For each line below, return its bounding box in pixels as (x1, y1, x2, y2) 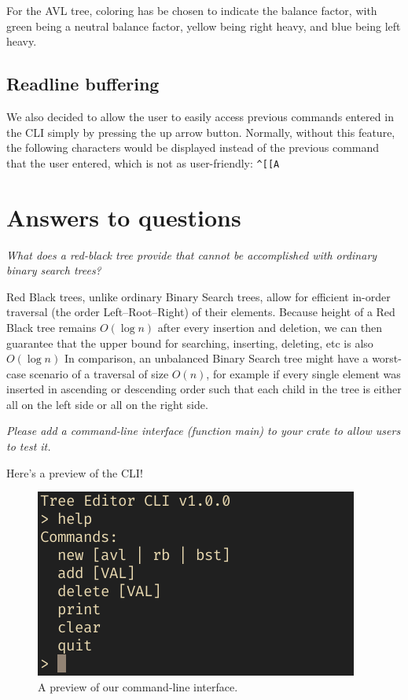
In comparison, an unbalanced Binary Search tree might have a (64, 350, 369, 367)
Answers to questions (6, 201, 241, 233)
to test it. (6, 438, 51, 455)
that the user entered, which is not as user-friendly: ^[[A (6, 154, 280, 171)
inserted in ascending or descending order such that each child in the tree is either (6, 381, 402, 397)
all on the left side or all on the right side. (6, 396, 208, 412)
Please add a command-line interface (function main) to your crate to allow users (6, 422, 401, 439)
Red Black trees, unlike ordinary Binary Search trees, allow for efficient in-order (6, 288, 391, 304)
